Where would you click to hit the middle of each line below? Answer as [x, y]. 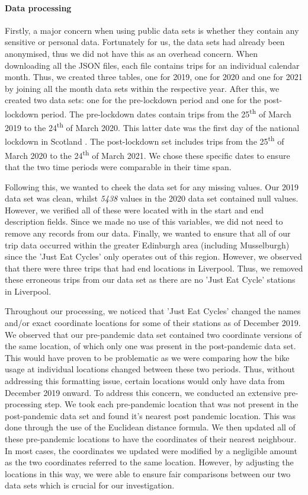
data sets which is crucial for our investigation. [90, 485]
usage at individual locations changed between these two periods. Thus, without [150, 369]
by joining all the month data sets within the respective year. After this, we [142, 88]
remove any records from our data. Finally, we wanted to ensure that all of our [148, 233]
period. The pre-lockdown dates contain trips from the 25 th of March [166, 113]
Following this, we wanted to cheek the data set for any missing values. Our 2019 [152, 186]
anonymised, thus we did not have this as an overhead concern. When [131, 53]
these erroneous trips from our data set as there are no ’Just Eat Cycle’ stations [150, 280]
